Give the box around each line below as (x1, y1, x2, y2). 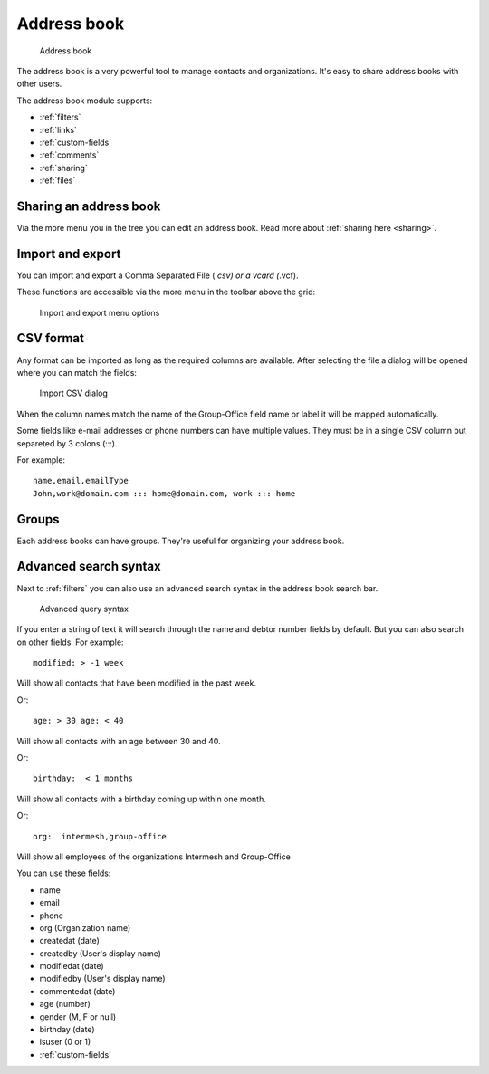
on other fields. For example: (16, 637, 124, 647)
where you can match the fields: (16, 367, 138, 378)
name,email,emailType (33, 475, 129, 486)
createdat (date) (39, 935, 100, 946)
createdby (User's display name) (39, 947, 162, 959)
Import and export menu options (39, 307, 160, 318)
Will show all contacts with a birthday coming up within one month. (16, 793, 266, 804)
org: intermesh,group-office (33, 831, 168, 841)
